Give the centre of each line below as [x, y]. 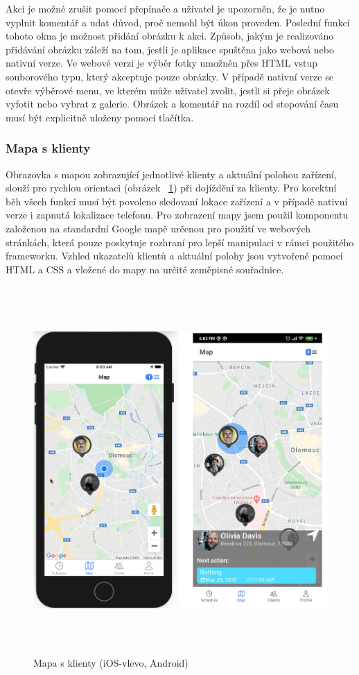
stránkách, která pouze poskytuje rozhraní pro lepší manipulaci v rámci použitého [180, 242]
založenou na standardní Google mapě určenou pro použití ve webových [158, 228]
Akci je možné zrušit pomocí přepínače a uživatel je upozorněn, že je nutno [165, 8]
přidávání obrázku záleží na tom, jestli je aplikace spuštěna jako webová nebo [170, 49]
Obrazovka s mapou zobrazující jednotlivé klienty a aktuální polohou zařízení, [171, 174]
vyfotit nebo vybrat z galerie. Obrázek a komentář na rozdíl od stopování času [172, 104]
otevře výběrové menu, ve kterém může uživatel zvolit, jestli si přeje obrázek [168, 90]
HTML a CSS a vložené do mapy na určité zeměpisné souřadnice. [145, 269]
